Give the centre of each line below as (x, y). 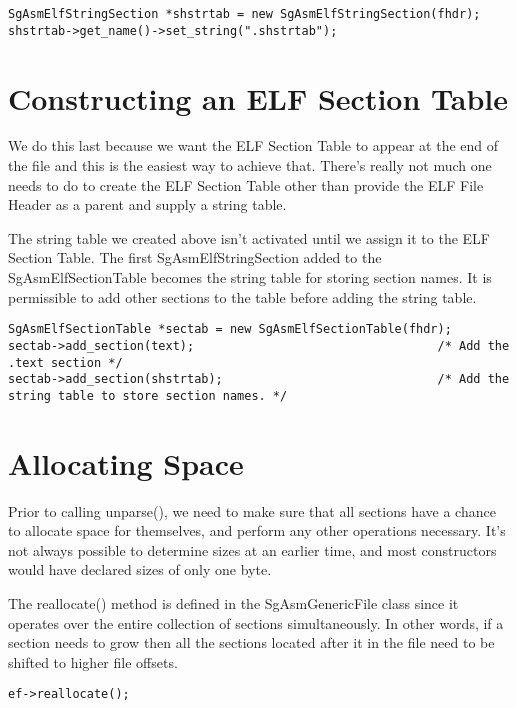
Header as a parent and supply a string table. (147, 204)
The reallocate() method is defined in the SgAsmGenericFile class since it (233, 602)
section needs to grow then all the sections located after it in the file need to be (251, 642)
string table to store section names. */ (148, 395)
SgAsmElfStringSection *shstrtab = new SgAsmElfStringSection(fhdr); (244, 14)
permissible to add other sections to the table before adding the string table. (242, 296)
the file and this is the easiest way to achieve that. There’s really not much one (250, 165)
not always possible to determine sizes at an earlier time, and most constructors (252, 549)
